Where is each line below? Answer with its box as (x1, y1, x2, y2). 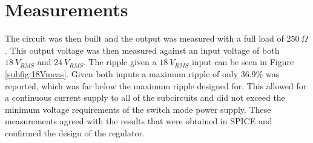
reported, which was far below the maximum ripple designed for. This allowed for (5, 79, 307, 92)
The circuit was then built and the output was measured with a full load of (5, 32, 284, 45)
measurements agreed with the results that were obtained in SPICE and (5, 115, 272, 127)
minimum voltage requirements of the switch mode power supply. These (5, 103, 271, 115)
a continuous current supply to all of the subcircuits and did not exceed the (5, 91, 285, 104)
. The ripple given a (83, 56, 157, 68)
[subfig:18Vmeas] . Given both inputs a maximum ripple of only (5, 67, 239, 80)
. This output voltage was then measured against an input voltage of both (5, 43, 280, 56)
